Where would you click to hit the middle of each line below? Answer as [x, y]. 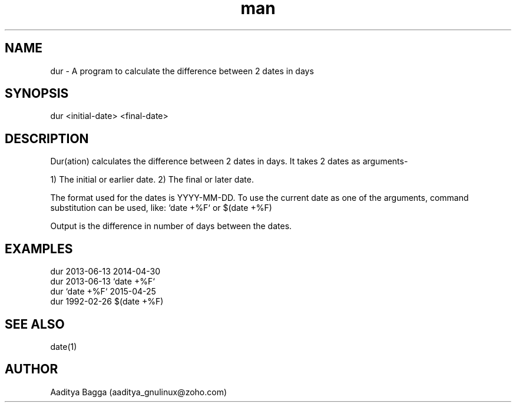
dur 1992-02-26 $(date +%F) [107, 302]
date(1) [64, 346]
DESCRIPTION [47, 138]
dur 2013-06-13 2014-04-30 [105, 272]
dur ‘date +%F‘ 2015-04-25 [103, 292]
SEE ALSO [35, 324]
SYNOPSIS [37, 94]
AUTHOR [32, 369]
